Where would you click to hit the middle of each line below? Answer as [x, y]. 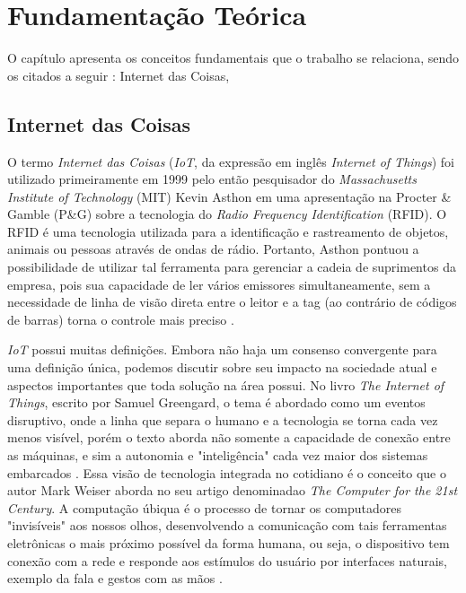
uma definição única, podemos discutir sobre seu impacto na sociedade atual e [222, 367]
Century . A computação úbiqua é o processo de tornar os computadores [204, 507]
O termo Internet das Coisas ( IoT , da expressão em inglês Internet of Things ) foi [231, 161]
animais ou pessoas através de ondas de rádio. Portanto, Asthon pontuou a [213, 249]
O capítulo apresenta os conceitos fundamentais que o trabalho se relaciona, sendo [233, 58]
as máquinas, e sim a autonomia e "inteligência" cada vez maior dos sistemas [218, 455]
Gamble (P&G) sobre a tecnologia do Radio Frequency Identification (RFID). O [227, 214]
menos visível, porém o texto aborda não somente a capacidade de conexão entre [229, 437]
